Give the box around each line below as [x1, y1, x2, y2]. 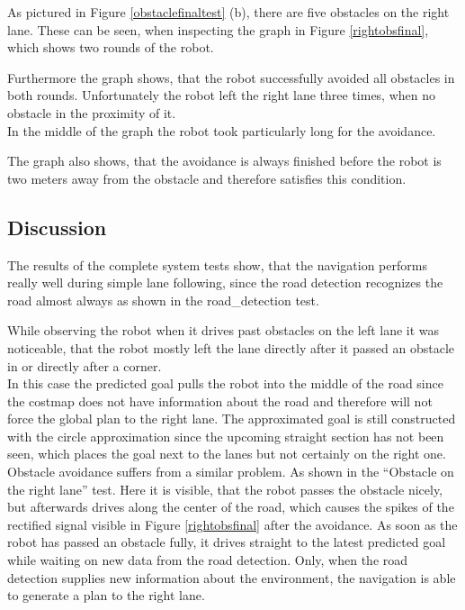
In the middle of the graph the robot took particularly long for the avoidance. [7, 121, 436, 140]
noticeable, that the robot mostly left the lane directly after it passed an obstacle [7, 338, 455, 357]
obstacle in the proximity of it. [7, 103, 176, 122]
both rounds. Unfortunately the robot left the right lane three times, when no [7, 86, 436, 105]
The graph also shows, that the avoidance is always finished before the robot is [7, 151, 442, 170]
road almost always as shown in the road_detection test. [7, 290, 319, 309]
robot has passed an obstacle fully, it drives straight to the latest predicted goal [7, 533, 446, 551]
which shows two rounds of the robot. [7, 38, 214, 57]
